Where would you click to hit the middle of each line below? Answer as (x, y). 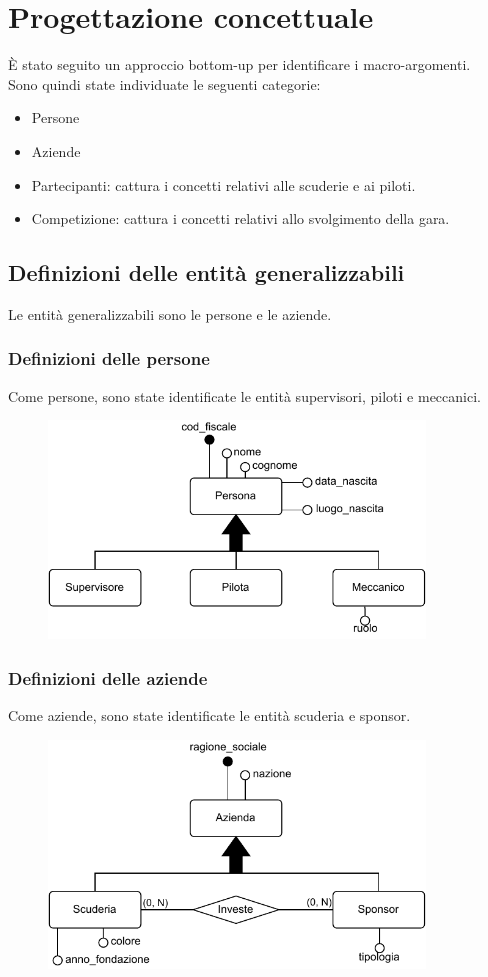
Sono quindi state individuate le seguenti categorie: (164, 83)
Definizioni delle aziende (108, 678)
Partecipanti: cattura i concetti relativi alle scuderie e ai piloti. (223, 184)
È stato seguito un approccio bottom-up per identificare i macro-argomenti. (239, 64)
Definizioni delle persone (109, 358)
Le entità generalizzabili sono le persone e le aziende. (170, 313)
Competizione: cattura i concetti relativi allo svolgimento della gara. (240, 218)
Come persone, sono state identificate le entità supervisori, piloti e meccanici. (244, 395)
